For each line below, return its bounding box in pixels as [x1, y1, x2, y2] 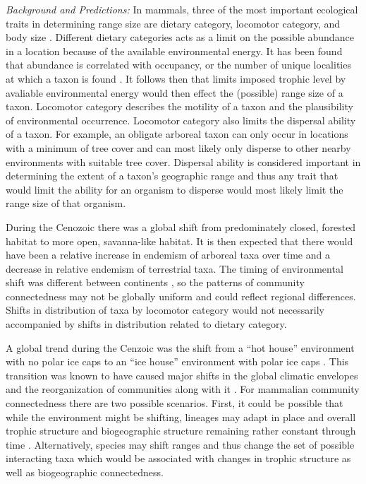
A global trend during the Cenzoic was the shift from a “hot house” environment [6, 340, 355, 355]
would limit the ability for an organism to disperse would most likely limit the [6, 182, 343, 196]
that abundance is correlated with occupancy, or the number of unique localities [6, 57, 351, 72]
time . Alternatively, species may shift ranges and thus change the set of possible [6, 437, 355, 451]
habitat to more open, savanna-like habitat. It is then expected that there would [6, 233, 353, 248]
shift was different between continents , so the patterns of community [6, 275, 305, 290]
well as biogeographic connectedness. [6, 465, 164, 479]
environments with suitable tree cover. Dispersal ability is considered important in [6, 154, 361, 169]
